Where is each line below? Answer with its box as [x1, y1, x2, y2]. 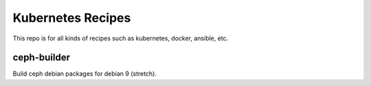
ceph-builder [12, 52, 70, 63]
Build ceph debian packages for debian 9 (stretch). [12, 70, 157, 78]
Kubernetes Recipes [12, 10, 131, 25]
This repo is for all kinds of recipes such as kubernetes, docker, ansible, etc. [12, 34, 229, 42]
